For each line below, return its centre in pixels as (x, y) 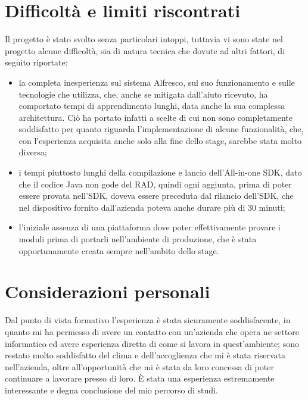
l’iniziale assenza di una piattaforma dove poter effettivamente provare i (150, 227)
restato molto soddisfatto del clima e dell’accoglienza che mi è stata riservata (145, 355)
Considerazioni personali (108, 291)
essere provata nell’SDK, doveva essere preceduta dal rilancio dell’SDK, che (156, 196)
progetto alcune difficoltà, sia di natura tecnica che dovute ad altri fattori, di (145, 50)
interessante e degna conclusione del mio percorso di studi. (111, 390)
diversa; (33, 152)
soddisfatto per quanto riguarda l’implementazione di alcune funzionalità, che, (161, 129)
